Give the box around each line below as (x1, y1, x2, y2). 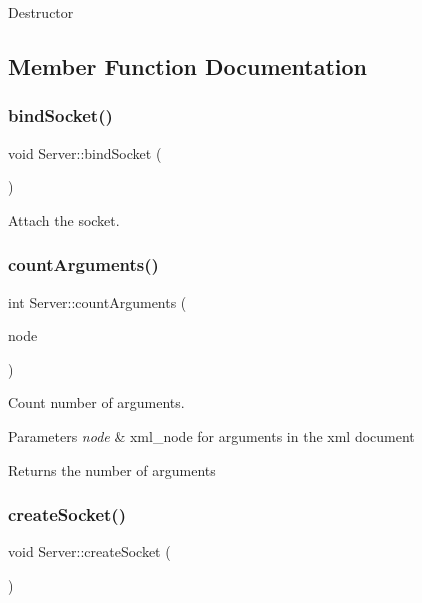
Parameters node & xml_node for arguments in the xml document (8, 425, 415, 446)
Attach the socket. (8, 209, 120, 230)
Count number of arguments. (8, 392, 185, 413)
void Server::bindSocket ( (8, 142, 162, 163)
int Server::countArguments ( (8, 291, 187, 312)
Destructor (8, 2, 74, 22)
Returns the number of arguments (8, 459, 216, 480)
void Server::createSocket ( (8, 541, 171, 562)
